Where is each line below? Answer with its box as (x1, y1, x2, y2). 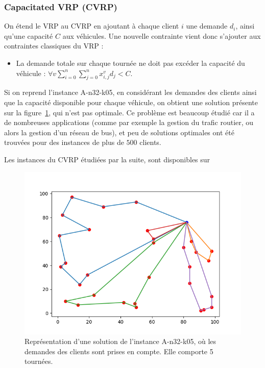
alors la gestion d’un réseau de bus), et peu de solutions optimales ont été (4, 127, 234, 137)
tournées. (25, 356, 53, 366)
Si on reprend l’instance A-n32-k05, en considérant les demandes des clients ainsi (4, 87, 257, 97)
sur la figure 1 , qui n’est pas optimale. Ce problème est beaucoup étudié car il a (4, 107, 255, 117)
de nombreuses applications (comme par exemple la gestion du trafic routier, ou (4, 117, 254, 128)
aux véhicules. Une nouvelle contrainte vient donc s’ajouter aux (62, 30, 261, 41)
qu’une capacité (4, 30, 53, 41)
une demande (186, 20, 228, 31)
